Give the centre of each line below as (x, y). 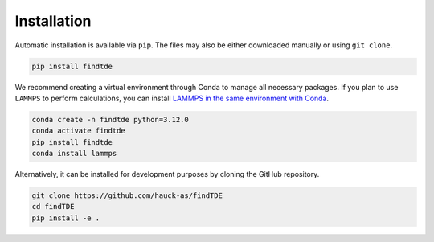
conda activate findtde (79, 131)
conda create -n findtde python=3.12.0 (110, 119)
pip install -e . (66, 218)
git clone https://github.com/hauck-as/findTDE (127, 196)
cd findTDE (53, 207)
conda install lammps (74, 154)
